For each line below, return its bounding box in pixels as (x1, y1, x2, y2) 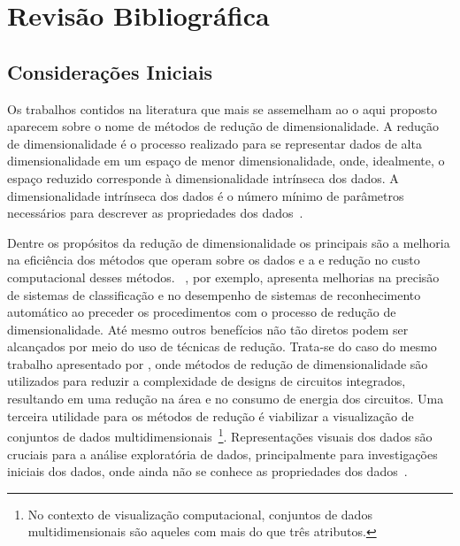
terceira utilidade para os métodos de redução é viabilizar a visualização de (7, 406, 414, 425)
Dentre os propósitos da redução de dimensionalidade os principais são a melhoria (7, 233, 450, 251)
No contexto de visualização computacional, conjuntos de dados (27, 504, 372, 523)
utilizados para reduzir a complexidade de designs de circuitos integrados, (7, 372, 406, 390)
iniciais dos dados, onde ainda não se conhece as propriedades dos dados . (7, 462, 408, 481)
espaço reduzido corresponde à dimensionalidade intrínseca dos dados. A (7, 168, 399, 187)
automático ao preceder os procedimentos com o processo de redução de (7, 303, 396, 321)
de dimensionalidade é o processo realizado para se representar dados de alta (7, 134, 422, 152)
